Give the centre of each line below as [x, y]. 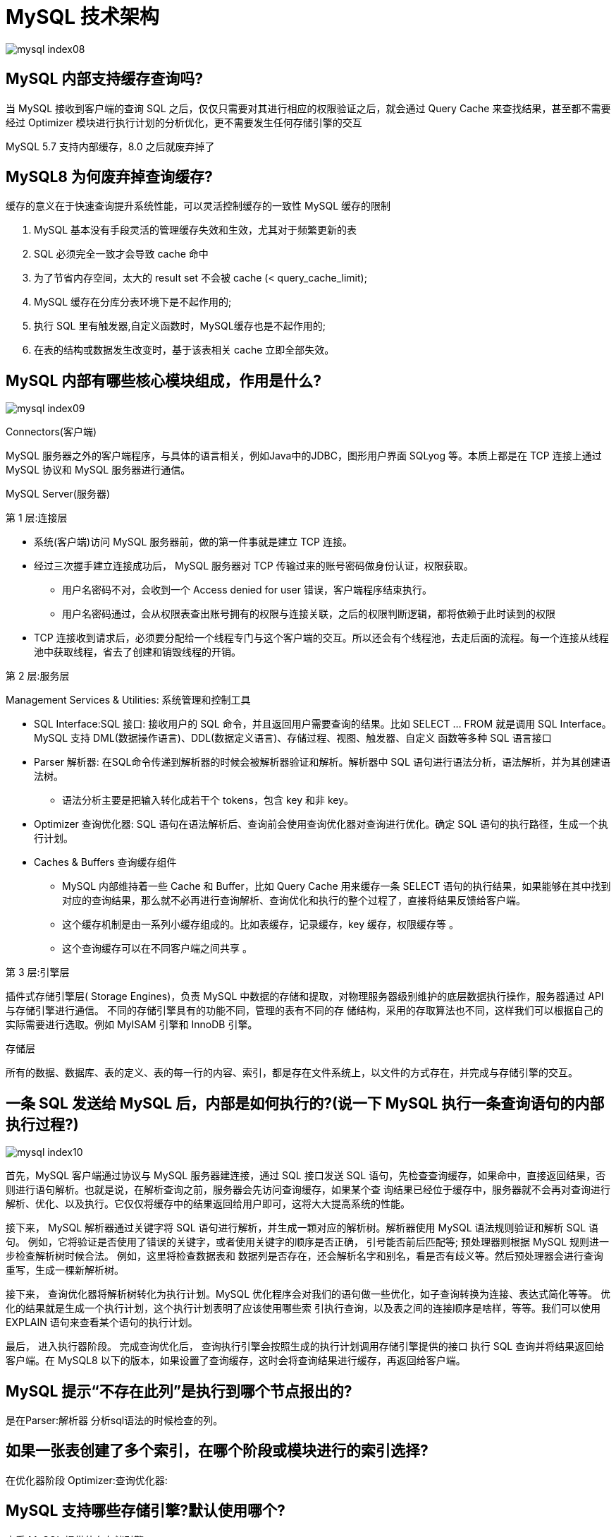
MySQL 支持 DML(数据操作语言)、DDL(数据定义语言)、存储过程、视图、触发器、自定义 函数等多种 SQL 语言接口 [293, 738]
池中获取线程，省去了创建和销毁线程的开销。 [137, 652]
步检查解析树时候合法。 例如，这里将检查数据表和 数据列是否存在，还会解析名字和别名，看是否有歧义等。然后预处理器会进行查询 [304, 1256]
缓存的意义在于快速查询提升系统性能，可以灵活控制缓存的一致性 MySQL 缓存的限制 [198, 206]
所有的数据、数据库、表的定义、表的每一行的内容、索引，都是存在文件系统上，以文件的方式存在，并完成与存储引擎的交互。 [292, 1073]
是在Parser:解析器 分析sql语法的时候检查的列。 [115, 1420]
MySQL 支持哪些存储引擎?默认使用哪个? [146, 1511]
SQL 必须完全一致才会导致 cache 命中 [121, 254]
